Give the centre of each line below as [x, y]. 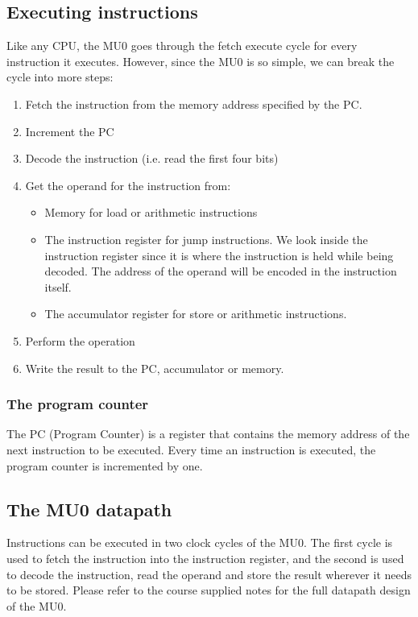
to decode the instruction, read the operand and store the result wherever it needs [209, 574]
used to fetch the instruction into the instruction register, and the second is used [205, 558]
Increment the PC [70, 131]
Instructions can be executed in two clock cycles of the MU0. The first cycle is [200, 542]
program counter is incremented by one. [105, 465]
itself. [58, 286]
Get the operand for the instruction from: [128, 185]
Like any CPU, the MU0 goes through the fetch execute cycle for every [182, 46]
